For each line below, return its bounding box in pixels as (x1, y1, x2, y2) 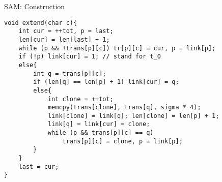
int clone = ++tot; (47, 95, 114, 103)
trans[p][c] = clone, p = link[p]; (62, 137, 183, 145)
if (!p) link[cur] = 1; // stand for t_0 (18, 53, 161, 60)
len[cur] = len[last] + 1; (18, 36, 110, 43)
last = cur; (18, 163, 59, 170)
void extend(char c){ (4, 19, 77, 26)
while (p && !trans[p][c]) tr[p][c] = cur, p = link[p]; (18, 44, 216, 52)
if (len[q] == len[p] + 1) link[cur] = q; (33, 78, 179, 86)
